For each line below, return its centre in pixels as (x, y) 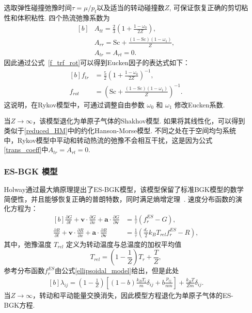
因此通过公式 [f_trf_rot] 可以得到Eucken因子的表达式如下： (97, 62)
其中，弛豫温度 (28, 244)
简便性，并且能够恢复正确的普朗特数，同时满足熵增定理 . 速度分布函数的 (120, 199)
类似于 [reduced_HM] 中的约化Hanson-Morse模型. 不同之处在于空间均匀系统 (120, 130)
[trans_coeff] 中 (26, 149)
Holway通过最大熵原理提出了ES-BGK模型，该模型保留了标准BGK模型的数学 (124, 189)
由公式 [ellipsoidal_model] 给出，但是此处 (117, 270)
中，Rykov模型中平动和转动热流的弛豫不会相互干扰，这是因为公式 (108, 140)
